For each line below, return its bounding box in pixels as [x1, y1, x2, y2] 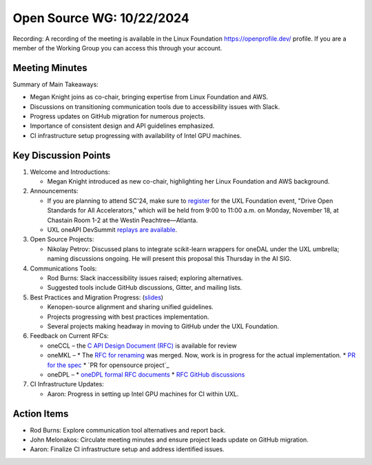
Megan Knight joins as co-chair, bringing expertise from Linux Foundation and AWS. [30, 93, 269, 101]
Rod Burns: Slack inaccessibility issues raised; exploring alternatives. [47, 274, 244, 282]
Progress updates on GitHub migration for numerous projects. [30, 112, 206, 121]
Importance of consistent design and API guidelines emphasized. [30, 121, 215, 130]
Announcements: [30, 187, 79, 195]
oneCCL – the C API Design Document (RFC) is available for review [47, 342, 237, 350]
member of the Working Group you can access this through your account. [12, 43, 223, 52]
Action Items [12, 408, 69, 419]
